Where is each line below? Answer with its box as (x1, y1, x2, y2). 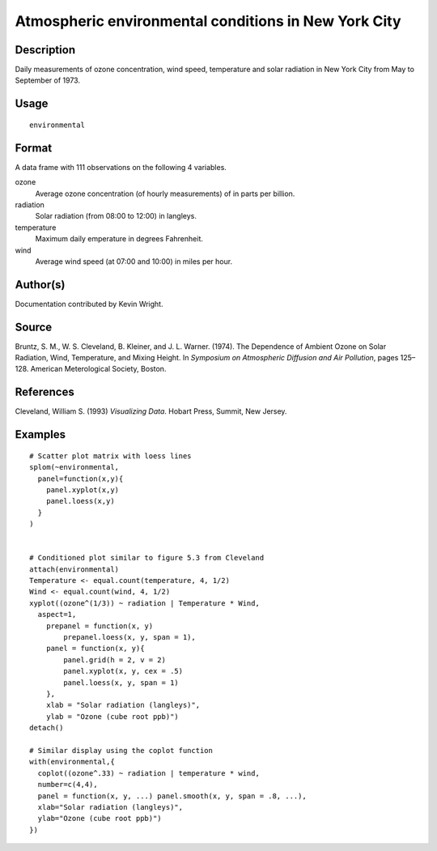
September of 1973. (15, 75, 81, 85)
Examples (15, 428, 66, 441)
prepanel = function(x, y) (45, 621, 154, 631)
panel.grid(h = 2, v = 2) (63, 655, 166, 664)
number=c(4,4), (37, 780, 98, 789)
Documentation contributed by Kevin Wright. (15, 299, 163, 308)
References (15, 385, 74, 399)
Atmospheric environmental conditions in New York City (15, 12, 401, 30)
